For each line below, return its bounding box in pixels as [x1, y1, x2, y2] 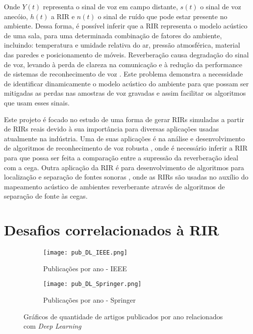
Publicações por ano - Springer [43, 294, 136, 305]
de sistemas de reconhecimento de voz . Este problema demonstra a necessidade [4, 69, 243, 79]
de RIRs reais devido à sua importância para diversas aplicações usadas [4, 124, 219, 134]
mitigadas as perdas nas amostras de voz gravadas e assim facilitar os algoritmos [4, 88, 246, 98]
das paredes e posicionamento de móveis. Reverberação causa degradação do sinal [4, 49, 249, 59]
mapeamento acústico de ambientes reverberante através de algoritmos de [4, 181, 225, 191]
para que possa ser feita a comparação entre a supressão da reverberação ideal [4, 152, 238, 162]
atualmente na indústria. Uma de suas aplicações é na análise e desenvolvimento [4, 133, 245, 143]
